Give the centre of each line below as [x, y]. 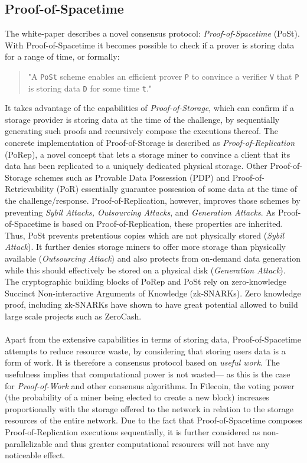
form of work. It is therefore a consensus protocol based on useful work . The [142, 362]
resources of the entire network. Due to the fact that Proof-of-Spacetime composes [153, 420]
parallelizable [29, 443]
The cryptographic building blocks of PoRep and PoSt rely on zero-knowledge [146, 281]
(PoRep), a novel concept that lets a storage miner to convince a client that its [148, 154]
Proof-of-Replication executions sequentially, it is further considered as [133, 431]
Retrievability [30, 189]
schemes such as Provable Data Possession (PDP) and [132, 177]
